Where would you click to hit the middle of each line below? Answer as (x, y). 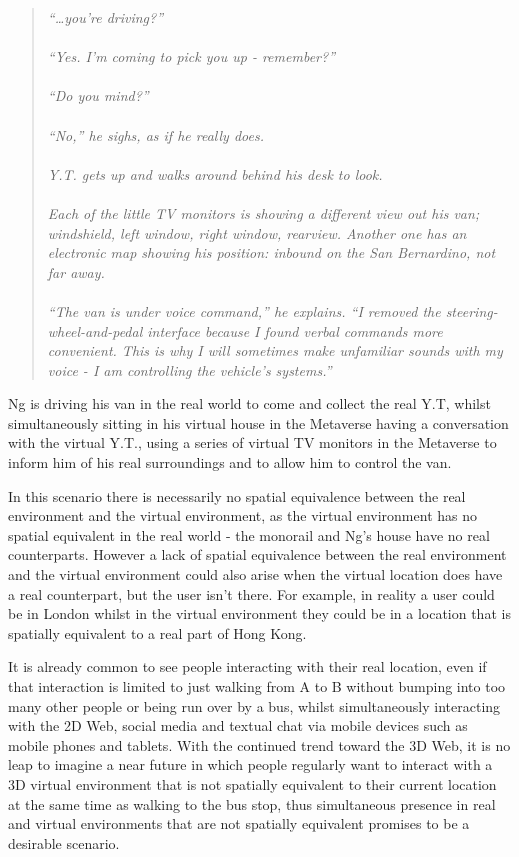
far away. (76, 271)
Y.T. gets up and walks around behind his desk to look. (215, 173)
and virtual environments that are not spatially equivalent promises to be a (239, 823)
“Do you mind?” (98, 95)
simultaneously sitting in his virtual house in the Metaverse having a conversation (258, 422)
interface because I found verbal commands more (295, 330)
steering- (471, 310)
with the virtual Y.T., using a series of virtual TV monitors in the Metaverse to (252, 442)
